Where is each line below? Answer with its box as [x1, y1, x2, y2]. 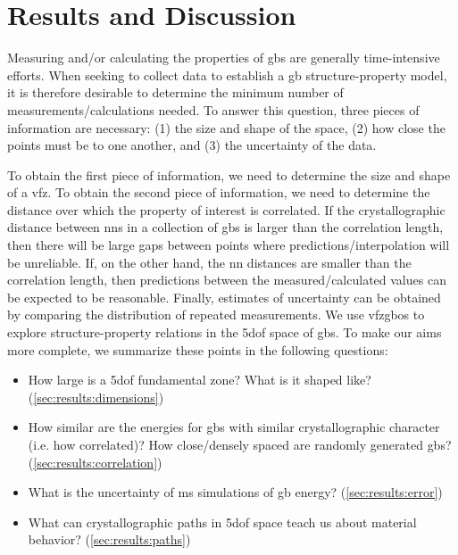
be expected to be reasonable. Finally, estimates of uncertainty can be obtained [7, 287, 441, 306]
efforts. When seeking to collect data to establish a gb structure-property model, [7, 65, 447, 84]
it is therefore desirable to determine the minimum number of [7, 83, 344, 102]
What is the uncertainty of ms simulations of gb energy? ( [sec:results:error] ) [28, 483, 443, 501]
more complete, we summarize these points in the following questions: [7, 340, 388, 359]
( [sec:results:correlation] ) [28, 452, 162, 471]
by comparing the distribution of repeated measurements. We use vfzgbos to [7, 305, 425, 324]
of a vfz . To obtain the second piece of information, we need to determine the [7, 183, 430, 202]
